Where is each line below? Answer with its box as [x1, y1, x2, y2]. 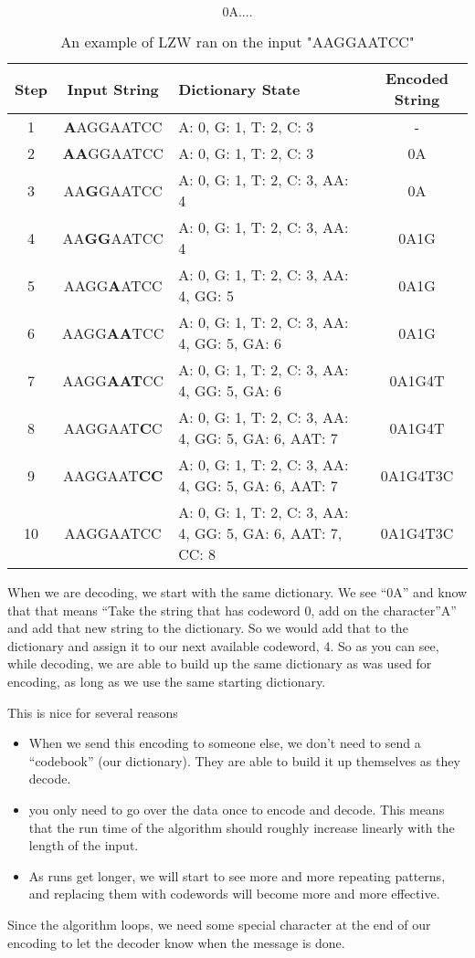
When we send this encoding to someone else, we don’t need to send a [28, 733, 421, 753]
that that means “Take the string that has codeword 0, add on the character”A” [7, 600, 457, 619]
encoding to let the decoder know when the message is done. [7, 932, 345, 952]
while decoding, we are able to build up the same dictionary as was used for [7, 654, 432, 673]
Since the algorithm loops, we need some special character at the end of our [7, 914, 431, 933]
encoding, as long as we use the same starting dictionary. [7, 671, 326, 690]
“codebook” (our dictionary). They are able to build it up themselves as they [28, 751, 460, 770]
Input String [67, 78, 159, 100]
